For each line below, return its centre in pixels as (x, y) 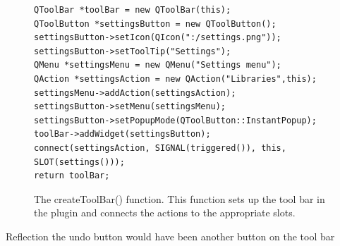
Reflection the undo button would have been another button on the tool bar (170, 236)
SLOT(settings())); (79, 162)
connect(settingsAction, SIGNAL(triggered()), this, (160, 148)
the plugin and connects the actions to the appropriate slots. (165, 213)
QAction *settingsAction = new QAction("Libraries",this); (175, 79)
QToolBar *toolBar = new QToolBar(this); (133, 10)
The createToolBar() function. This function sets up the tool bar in (180, 198)
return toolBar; (72, 176)
